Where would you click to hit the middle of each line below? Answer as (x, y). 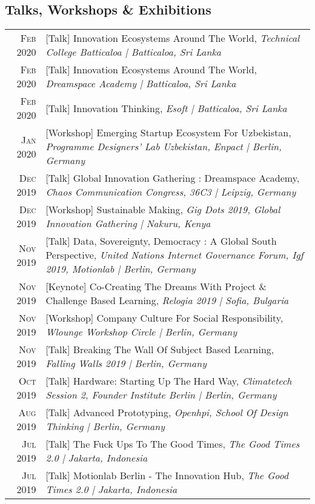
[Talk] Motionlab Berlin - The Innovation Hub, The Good (167, 476)
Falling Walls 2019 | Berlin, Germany (126, 363)
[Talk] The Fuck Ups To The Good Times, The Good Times (173, 444)
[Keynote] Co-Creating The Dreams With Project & (156, 287)
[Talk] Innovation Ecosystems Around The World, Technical (173, 38)
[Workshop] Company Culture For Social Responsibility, (164, 318)
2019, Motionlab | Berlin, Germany (121, 269)
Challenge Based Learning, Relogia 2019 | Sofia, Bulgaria (167, 300)
